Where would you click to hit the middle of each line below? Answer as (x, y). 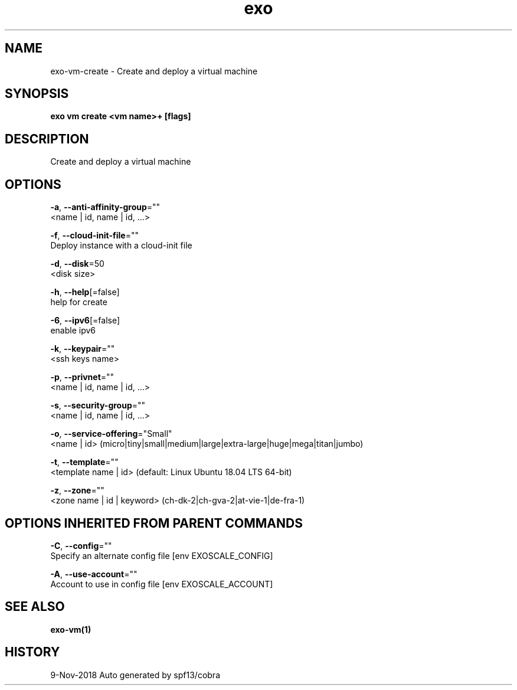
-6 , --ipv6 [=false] (85, 321)
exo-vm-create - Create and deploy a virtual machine (154, 71)
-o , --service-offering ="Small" (111, 434)
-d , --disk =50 (77, 264)
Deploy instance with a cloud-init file (121, 246)
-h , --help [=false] (85, 292)
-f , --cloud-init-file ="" (94, 236)
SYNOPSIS (37, 94)
